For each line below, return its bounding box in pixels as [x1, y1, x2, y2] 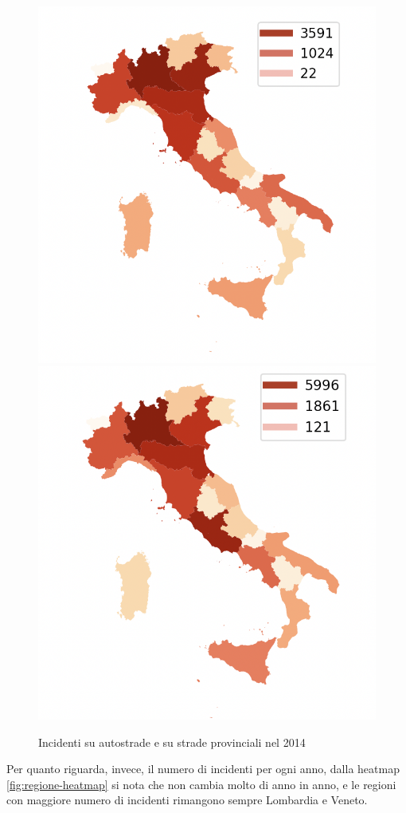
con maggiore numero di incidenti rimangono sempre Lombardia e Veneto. [6, 791, 368, 808]
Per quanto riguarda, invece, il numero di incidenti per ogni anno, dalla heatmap [6, 760, 400, 777]
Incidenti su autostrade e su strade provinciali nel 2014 [38, 733, 306, 750]
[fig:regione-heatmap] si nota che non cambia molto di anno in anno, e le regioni [6, 776, 396, 792]
